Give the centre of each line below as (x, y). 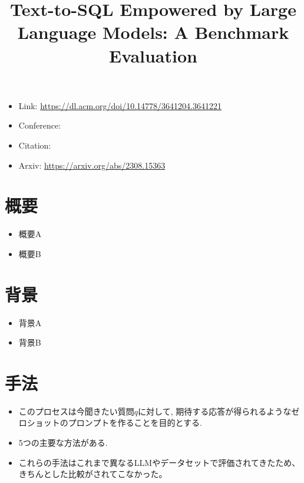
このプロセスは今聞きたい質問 (76, 411)
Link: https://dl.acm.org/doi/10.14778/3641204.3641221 (120, 105)
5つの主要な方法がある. (63, 443)
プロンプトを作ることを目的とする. (135, 423)
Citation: (35, 145)
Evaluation (153, 55)
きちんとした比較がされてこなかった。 (93, 474)
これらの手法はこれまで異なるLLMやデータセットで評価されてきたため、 (159, 462)
